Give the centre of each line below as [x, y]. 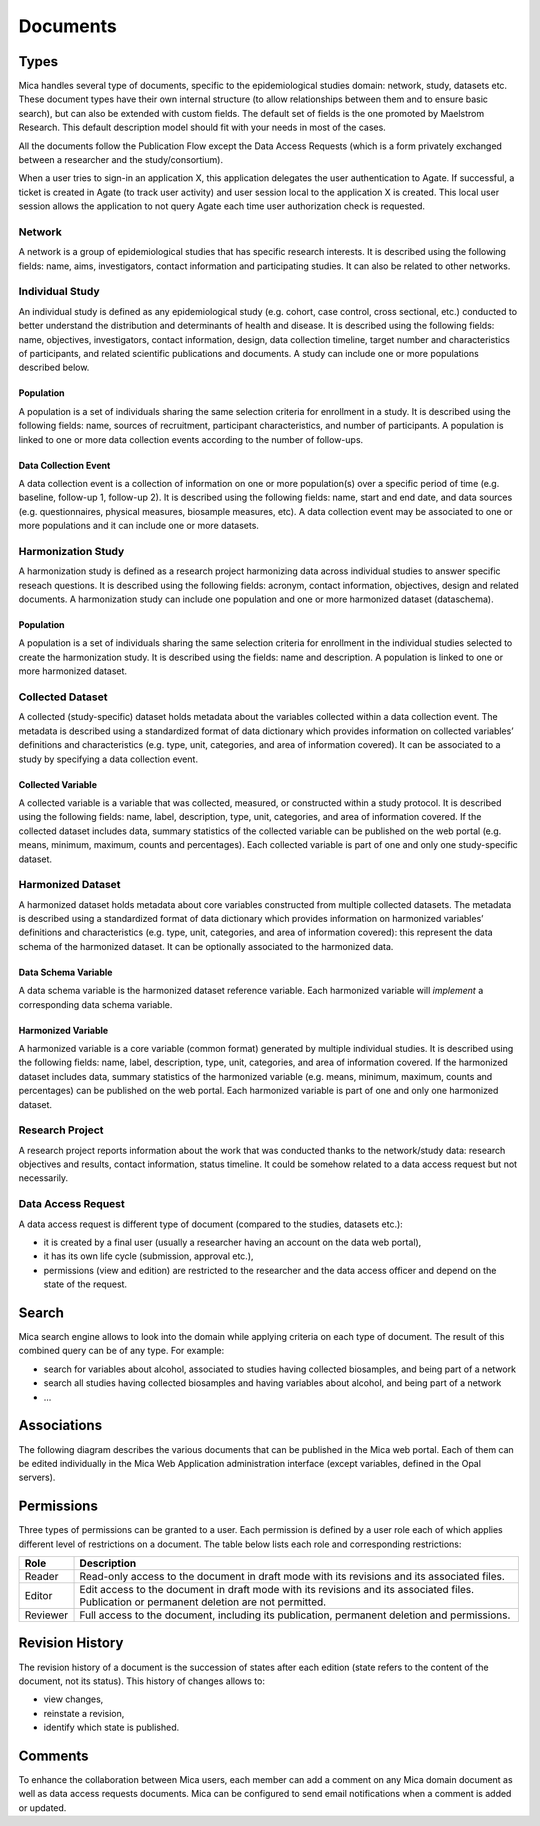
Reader [41, 1577]
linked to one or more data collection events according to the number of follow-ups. [191, 439]
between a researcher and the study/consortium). [121, 160]
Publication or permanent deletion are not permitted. [203, 1602]
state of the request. [85, 1284]
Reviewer [46, 1615]
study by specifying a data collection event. [108, 759]
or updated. [42, 1807]
